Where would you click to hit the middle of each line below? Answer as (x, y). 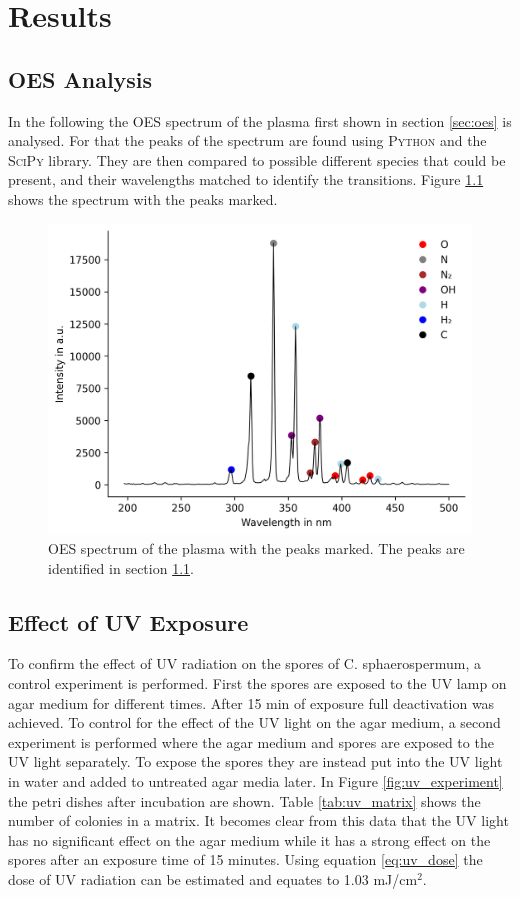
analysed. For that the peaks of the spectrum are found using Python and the (247, 140)
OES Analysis (80, 78)
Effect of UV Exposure (128, 621)
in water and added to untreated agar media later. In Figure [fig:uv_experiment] (255, 781)
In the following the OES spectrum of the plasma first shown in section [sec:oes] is (260, 120)
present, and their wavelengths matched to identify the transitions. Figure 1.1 (246, 179)
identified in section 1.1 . (121, 567)
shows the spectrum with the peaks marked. (143, 198)
